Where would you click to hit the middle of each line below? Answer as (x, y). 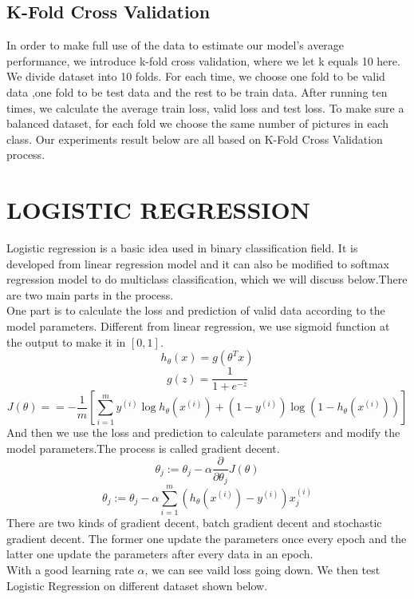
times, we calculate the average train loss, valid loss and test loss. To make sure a (205, 107)
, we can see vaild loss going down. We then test (262, 569)
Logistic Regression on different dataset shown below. (137, 585)
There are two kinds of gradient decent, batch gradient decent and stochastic (194, 523)
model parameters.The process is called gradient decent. (143, 448)
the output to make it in (66, 341)
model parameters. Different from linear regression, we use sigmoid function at (198, 326)
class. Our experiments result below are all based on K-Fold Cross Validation (195, 139)
